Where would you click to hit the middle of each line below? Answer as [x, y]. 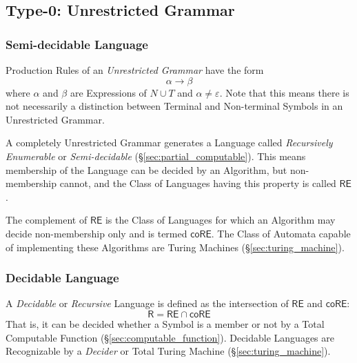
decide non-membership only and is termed [96, 233]
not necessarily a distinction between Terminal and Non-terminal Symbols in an [174, 106]
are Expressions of [108, 92]
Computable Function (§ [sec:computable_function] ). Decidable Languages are [170, 337]
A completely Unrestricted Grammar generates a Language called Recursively [169, 143]
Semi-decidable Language [77, 44]
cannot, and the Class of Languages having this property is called [198, 183]
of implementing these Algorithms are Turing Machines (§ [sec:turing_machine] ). [175, 247]
